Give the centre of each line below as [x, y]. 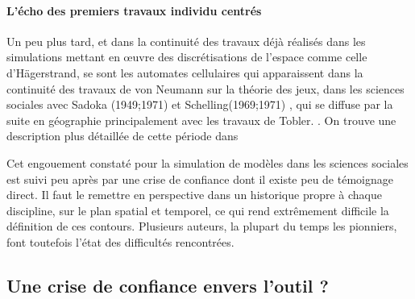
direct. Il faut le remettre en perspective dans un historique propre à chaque [195, 195]
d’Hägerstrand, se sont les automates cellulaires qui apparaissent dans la [185, 72]
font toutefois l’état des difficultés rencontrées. [120, 241]
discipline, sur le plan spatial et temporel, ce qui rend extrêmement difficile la [198, 210]
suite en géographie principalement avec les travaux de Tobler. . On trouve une [201, 120]
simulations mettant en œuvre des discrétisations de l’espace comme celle [187, 57]
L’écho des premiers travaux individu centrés [134, 10]
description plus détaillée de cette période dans [122, 136]
